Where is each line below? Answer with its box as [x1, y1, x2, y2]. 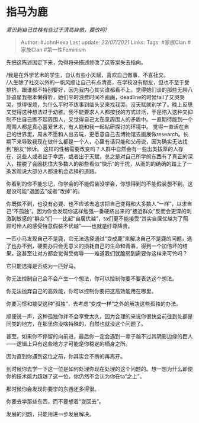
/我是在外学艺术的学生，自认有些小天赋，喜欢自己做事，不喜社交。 [6, 71, 169, 78]
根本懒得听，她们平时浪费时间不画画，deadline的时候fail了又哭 [26, 93, 180, 101]
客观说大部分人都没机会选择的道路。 [11, 167, 99, 175]
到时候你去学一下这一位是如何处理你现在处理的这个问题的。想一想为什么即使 [6, 365, 193, 372]
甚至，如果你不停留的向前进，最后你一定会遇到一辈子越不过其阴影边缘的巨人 [6, 332, 193, 339]
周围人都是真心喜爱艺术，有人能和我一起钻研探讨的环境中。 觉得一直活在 [6, 123, 184, 130]
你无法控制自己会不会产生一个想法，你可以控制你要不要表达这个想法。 [6, 275, 178, 282]
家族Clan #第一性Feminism [20, 46, 86, 53]
